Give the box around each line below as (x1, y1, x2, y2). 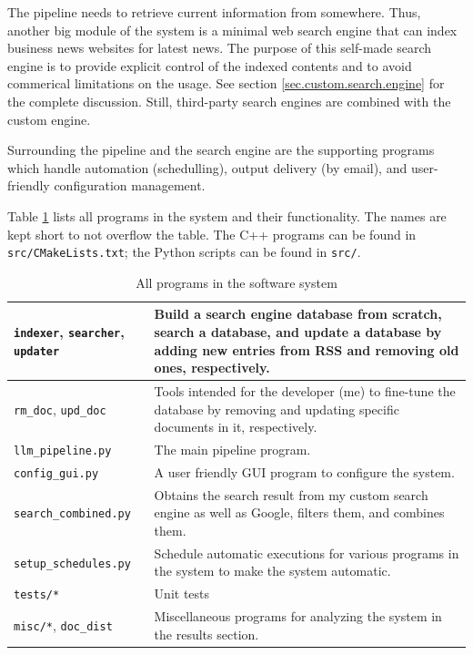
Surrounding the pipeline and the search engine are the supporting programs (7, 140, 435, 159)
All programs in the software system (136, 272, 337, 292)
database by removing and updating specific (154, 399, 399, 418)
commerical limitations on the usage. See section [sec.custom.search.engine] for (7, 74, 445, 93)
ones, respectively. (154, 358, 270, 377)
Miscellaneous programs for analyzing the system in (154, 607, 442, 626)
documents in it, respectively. (154, 417, 317, 436)
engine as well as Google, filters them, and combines (154, 503, 445, 522)
